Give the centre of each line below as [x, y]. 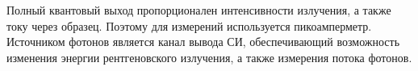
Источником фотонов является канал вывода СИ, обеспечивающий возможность [203, 42]
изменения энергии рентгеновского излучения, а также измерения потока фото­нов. [209, 57]
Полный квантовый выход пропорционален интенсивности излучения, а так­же [199, 10]
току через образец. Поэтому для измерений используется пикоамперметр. [189, 25]
